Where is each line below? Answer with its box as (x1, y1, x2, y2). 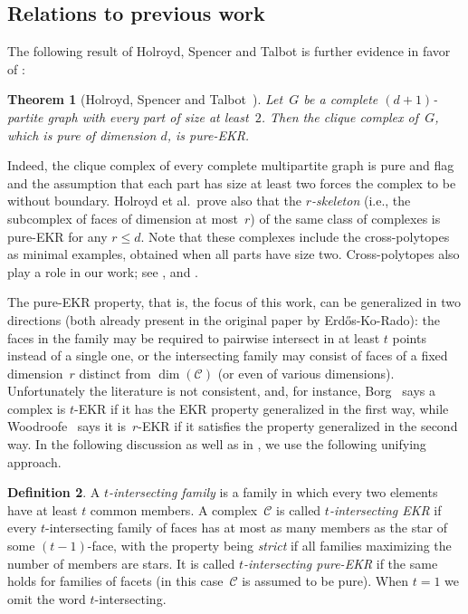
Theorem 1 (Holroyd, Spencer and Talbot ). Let (7, 90, 283, 109)
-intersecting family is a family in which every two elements (109, 483, 438, 502)
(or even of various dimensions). (217, 363, 395, 382)
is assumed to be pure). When (242, 571, 409, 590)
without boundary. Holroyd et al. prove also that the (7, 191, 301, 210)
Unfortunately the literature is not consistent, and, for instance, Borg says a (7, 381, 435, 400)
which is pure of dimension (7, 125, 157, 144)
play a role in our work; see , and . (7, 262, 198, 281)
